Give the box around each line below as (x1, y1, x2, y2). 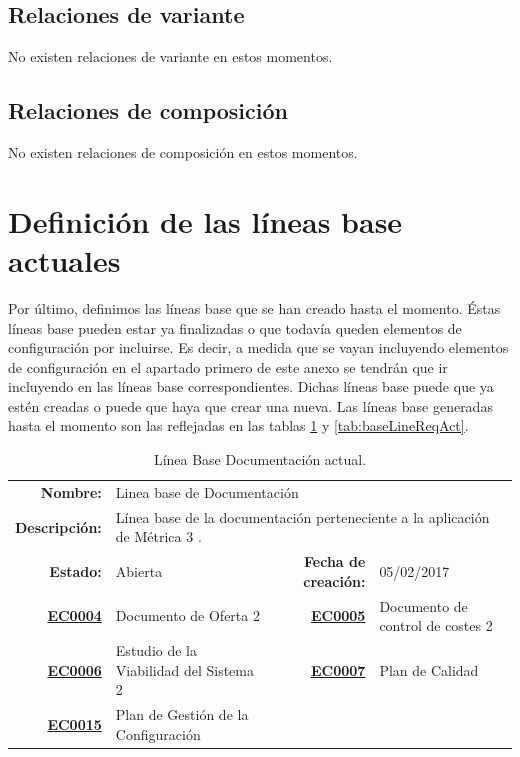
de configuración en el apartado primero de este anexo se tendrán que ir (8, 356, 448, 377)
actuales (8, 239, 121, 280)
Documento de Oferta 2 (115, 605, 260, 626)
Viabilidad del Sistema (115, 659, 254, 680)
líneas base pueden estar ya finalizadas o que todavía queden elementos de (8, 317, 462, 338)
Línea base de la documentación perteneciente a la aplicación (115, 506, 490, 527)
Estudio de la (115, 640, 197, 661)
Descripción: (15, 516, 102, 537)
